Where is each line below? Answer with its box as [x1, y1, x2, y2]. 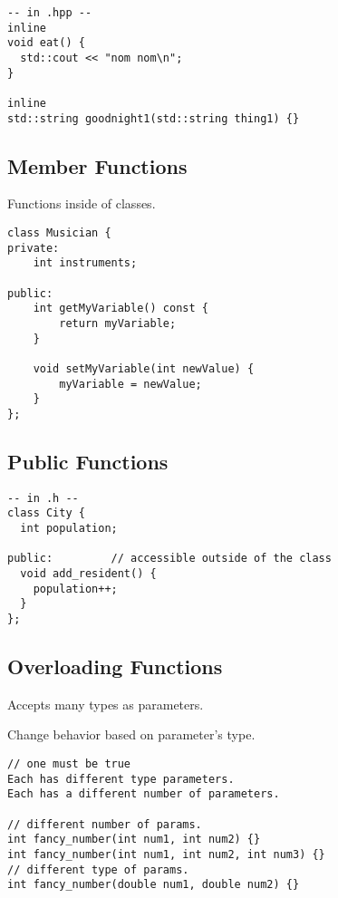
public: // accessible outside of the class [7, 552, 332, 565]
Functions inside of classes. [7, 194, 156, 213]
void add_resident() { [20, 567, 157, 581]
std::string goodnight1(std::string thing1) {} [7, 111, 300, 125]
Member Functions [7, 151, 188, 179]
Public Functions [7, 447, 169, 475]
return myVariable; [59, 316, 177, 330]
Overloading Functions [7, 652, 223, 681]
